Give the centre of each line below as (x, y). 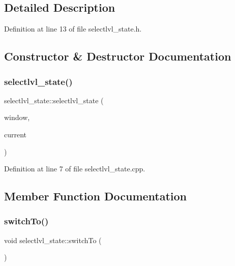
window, (17, 117)
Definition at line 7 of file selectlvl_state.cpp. (75, 169)
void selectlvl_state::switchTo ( (53, 240)
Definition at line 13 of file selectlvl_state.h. (73, 29)
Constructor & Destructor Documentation (118, 56)
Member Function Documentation (96, 196)
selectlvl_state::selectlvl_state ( (54, 100)
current (16, 134)
